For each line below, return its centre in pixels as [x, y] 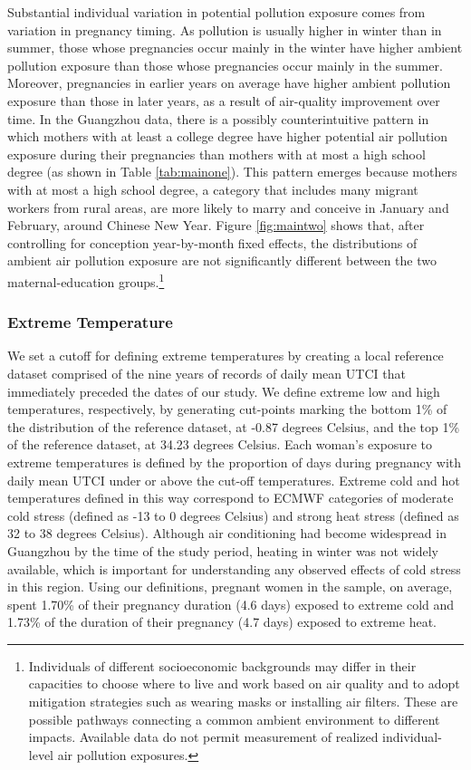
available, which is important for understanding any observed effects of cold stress [234, 568]
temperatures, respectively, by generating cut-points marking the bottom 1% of [227, 409]
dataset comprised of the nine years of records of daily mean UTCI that [207, 373]
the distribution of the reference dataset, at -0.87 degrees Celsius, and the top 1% [234, 426]
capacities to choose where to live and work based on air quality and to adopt [244, 683]
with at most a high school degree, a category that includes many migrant [213, 189]
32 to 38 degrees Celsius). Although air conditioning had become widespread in [227, 533]
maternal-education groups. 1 [86, 280]
